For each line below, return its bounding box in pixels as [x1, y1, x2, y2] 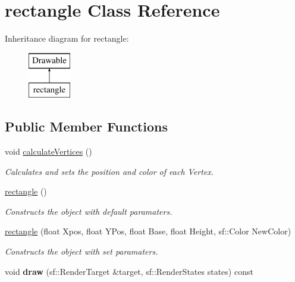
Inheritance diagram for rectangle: [5, 32, 129, 45]
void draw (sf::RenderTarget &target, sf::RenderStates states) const [5, 265, 253, 277]
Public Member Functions [5, 117, 168, 136]
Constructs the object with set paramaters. [5, 245, 158, 258]
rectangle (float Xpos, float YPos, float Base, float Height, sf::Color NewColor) [5, 225, 291, 237]
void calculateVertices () [5, 145, 92, 158]
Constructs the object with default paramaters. [5, 205, 172, 217]
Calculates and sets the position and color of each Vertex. [5, 165, 214, 177]
